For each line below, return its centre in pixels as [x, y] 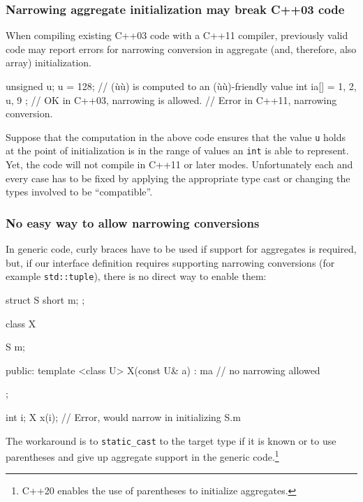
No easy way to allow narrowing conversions [133, 222]
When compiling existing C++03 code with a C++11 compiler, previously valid [177, 35]
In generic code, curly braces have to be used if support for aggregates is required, [181, 249]
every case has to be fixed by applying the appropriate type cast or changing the [178, 178]
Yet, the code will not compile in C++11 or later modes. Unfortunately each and [179, 164]
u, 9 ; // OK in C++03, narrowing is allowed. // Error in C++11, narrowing [171, 99]
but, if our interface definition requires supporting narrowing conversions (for [170, 262]
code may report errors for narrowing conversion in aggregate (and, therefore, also [181, 49]
